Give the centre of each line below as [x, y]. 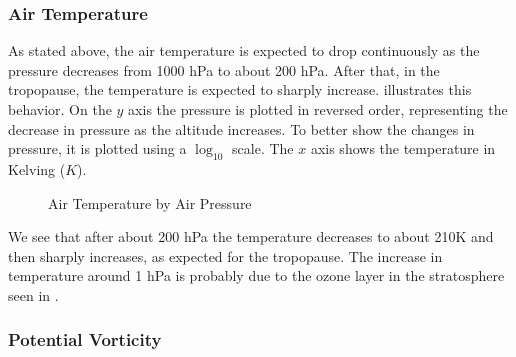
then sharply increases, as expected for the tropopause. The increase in [225, 255]
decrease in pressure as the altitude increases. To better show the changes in [241, 128]
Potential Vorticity [85, 339]
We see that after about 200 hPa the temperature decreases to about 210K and [251, 236]
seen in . [33, 294]
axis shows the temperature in [403, 148]
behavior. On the [60, 109]
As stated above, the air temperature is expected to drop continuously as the [244, 50]
